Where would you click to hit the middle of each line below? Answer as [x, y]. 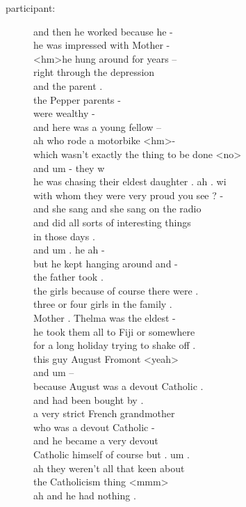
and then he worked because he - [103, 31]
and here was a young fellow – [98, 126]
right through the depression [94, 72]
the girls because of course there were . [116, 290]
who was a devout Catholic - [94, 427]
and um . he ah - [69, 250]
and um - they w [69, 167]
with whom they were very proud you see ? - [129, 195]
